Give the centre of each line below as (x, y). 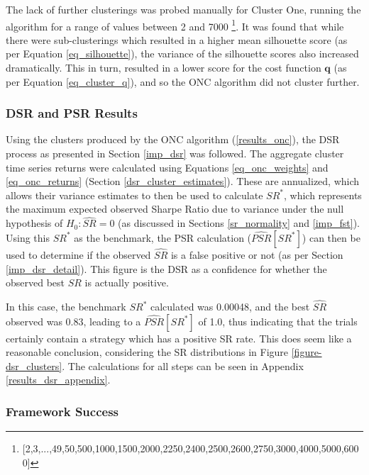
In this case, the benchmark (66, 307)
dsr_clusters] (34, 365)
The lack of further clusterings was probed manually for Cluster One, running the (183, 9)
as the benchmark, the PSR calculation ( (163, 237)
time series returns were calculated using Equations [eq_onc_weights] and (167, 167)
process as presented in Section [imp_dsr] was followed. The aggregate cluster (175, 153)
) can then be (331, 237)
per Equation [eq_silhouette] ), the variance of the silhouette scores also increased (182, 54)
